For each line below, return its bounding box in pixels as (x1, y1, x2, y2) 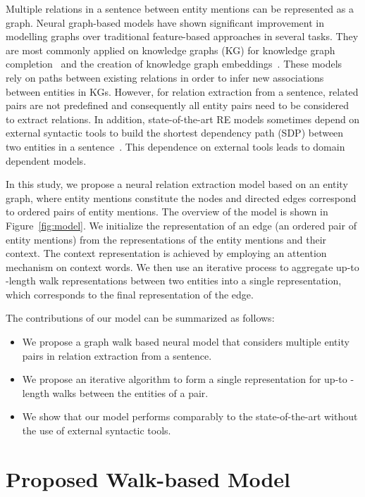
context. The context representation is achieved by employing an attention (6, 246, 327, 260)
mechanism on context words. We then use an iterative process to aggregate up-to (6, 259, 359, 274)
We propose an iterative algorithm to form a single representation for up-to (22, 372, 347, 386)
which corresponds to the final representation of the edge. (6, 287, 254, 301)
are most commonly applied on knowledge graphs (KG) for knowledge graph (6, 42, 335, 57)
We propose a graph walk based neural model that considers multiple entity (22, 334, 349, 349)
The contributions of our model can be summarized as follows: (6, 310, 275, 325)
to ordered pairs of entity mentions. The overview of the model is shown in (6, 204, 328, 219)
